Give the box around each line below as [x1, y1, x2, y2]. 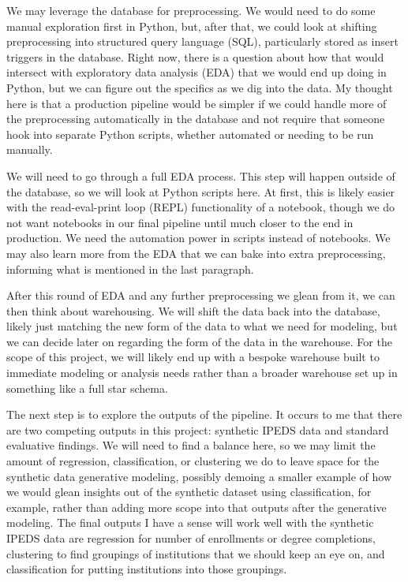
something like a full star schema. [6, 379, 168, 396]
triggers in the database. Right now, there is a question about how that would [6, 48, 384, 65]
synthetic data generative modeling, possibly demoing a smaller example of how [6, 468, 392, 484]
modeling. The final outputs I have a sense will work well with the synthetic [6, 514, 374, 531]
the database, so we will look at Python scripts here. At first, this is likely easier [6, 183, 395, 200]
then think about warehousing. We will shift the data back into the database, [6, 302, 380, 319]
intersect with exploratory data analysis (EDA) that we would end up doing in [6, 64, 387, 80]
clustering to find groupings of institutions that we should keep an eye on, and [6, 545, 385, 561]
